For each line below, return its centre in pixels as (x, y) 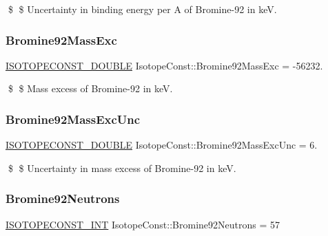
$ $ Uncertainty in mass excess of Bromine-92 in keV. (122, 168)
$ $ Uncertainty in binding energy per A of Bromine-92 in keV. (142, 9)
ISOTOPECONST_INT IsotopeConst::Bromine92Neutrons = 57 (143, 224)
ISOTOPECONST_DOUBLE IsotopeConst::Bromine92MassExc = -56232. (164, 65)
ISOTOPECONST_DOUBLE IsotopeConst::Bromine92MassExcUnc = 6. (162, 145)
